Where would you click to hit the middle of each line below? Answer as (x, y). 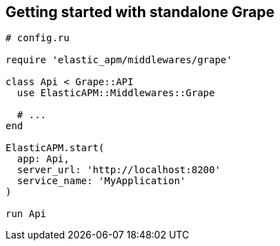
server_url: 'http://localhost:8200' (119, 170)
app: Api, (43, 159)
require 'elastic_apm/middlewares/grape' (119, 60)
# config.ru (38, 38)
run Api (26, 214)
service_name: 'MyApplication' (101, 181)
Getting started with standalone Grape (140, 12)
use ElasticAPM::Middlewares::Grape (116, 93)
